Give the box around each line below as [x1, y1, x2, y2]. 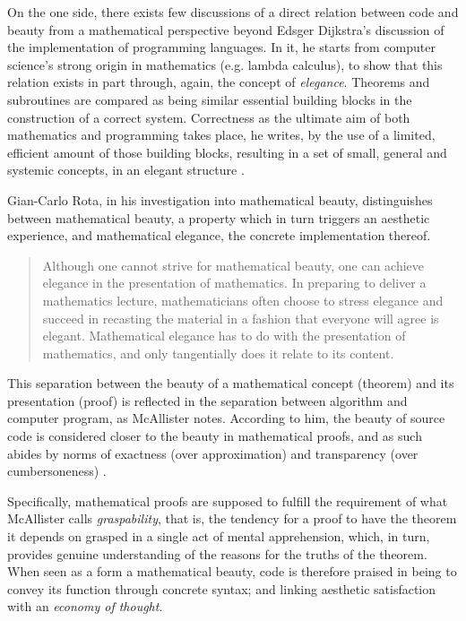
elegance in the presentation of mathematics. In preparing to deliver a [42, 273, 427, 292]
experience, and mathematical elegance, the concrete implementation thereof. [7, 226, 431, 245]
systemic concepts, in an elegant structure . [7, 160, 245, 179]
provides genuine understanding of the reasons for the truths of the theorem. [7, 544, 427, 563]
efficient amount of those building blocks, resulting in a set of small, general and [7, 142, 447, 161]
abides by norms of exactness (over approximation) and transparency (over [7, 444, 419, 462]
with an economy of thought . [7, 597, 163, 616]
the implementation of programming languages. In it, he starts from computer [7, 38, 436, 56]
